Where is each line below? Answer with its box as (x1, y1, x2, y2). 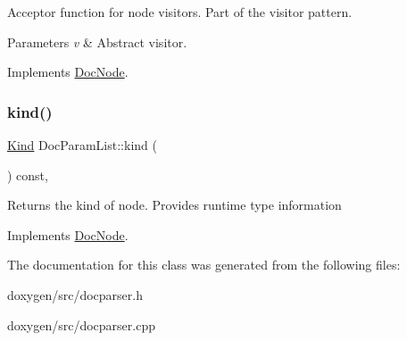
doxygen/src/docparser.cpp (7, 315, 155, 334)
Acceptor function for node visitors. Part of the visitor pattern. (7, 3, 353, 21)
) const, (7, 165, 48, 184)
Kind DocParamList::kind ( (7, 136, 157, 154)
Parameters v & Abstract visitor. (7, 32, 187, 51)
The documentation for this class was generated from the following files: (7, 255, 401, 274)
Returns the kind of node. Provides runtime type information (7, 195, 342, 214)
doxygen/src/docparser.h (7, 285, 143, 304)
